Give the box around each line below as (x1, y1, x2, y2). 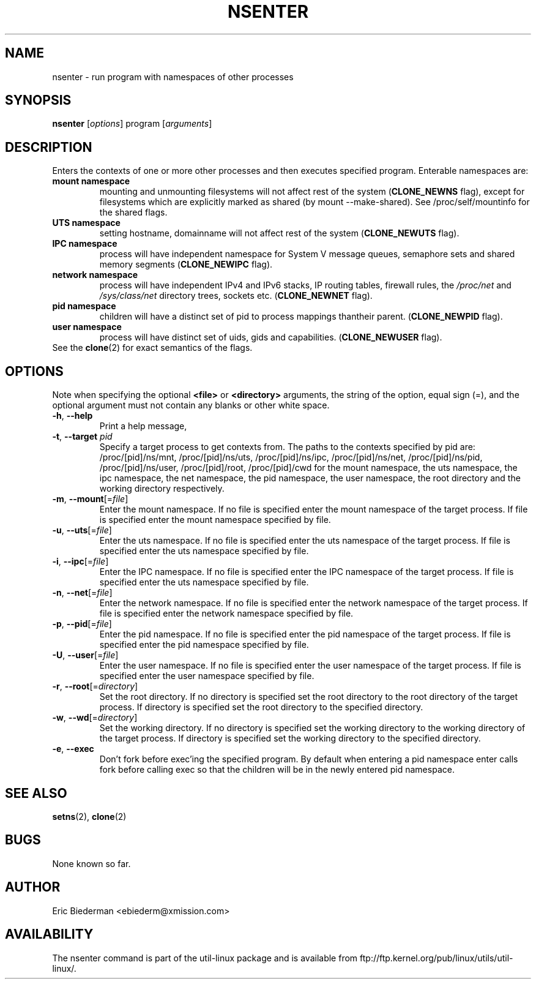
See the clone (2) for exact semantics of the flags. (52, 342, 253, 353)
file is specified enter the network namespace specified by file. (99, 608, 354, 619)
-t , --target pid (52, 431, 113, 442)
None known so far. (52, 858, 131, 869)
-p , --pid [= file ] (52, 618, 112, 629)
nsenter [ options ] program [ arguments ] (52, 118, 212, 129)
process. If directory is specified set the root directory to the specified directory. (99, 702, 423, 713)
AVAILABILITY (5, 926, 94, 942)
